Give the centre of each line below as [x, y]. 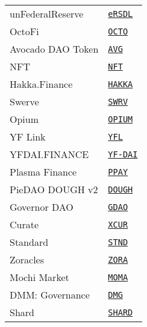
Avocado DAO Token [54, 49]
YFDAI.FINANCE [49, 154]
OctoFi [24, 31]
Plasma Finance [43, 172]
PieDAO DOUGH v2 [54, 189]
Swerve [24, 101]
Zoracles [27, 259]
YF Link [28, 137]
